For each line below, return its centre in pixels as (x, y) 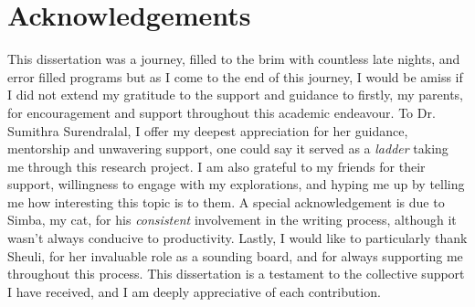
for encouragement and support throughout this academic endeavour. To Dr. (222, 112)
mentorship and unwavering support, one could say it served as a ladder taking (228, 148)
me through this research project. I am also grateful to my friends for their (216, 166)
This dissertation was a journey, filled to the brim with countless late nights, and (234, 59)
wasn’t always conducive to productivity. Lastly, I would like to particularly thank (237, 238)
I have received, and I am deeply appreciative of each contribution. (194, 291)
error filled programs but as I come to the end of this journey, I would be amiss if (235, 76)
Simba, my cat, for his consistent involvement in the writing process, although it (232, 220)
